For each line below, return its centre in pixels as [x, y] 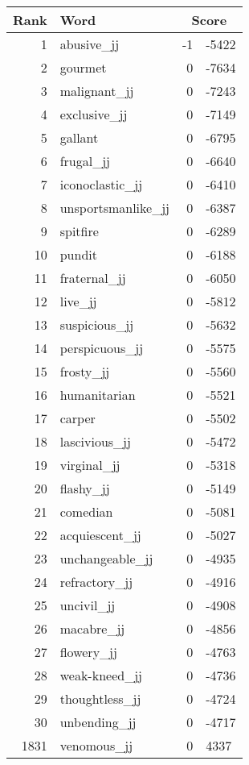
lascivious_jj [95, 441]
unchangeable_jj [106, 558]
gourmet [83, 67]
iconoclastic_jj [101, 184]
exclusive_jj [94, 114]
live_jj [78, 301]
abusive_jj [90, 44]
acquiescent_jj [100, 535]
